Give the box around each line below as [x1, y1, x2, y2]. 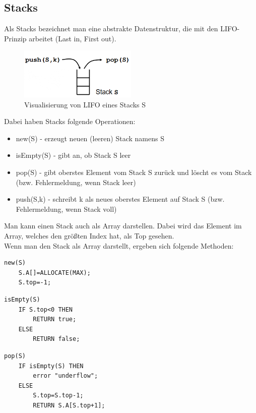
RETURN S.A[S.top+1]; [33, 401, 105, 409]
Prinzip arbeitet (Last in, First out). [4, 33, 116, 43]
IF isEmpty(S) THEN [18, 362, 84, 370]
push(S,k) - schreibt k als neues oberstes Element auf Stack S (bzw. [16, 194, 225, 204]
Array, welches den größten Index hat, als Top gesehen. [4, 230, 174, 241]
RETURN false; [33, 335, 80, 343]
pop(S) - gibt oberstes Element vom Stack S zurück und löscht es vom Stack [16, 167, 252, 178]
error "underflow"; [33, 372, 98, 380]
